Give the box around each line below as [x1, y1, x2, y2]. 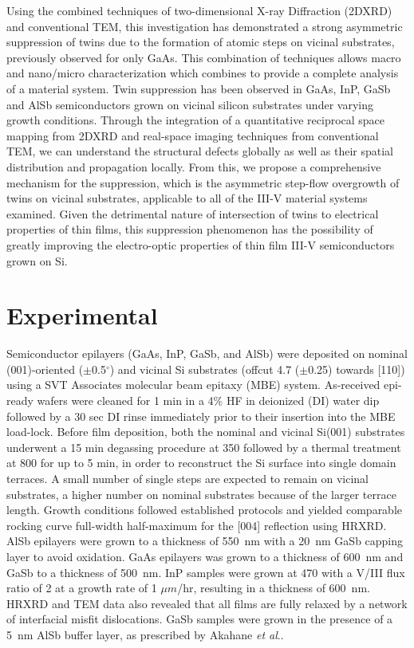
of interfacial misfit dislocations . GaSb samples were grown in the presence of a [6, 611, 393, 627]
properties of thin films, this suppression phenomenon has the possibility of [6, 221, 373, 238]
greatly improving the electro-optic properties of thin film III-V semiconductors [6, 236, 395, 253]
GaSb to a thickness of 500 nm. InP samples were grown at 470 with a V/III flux [6, 564, 405, 580]
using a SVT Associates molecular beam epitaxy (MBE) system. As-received [6, 376, 380, 393]
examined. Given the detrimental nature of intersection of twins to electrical [6, 205, 379, 222]
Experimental [6, 299, 158, 332]
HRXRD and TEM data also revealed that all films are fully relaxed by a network [6, 595, 408, 611]
